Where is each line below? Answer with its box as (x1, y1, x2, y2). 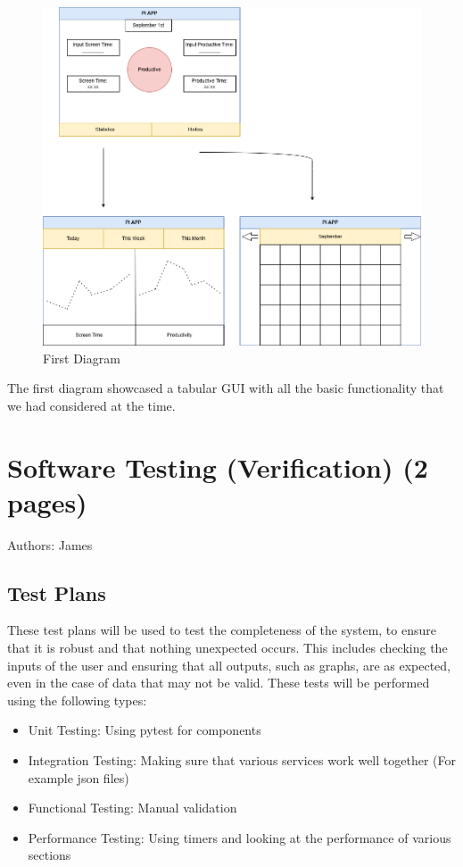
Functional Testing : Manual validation (28, 798, 237, 817)
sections (28, 846, 71, 864)
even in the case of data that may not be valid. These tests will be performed (7, 673, 430, 692)
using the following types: (7, 690, 147, 709)
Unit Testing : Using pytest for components (28, 721, 261, 739)
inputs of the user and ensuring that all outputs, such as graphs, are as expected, (7, 655, 451, 674)
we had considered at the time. (7, 396, 176, 414)
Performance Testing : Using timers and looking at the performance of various (28, 828, 451, 846)
